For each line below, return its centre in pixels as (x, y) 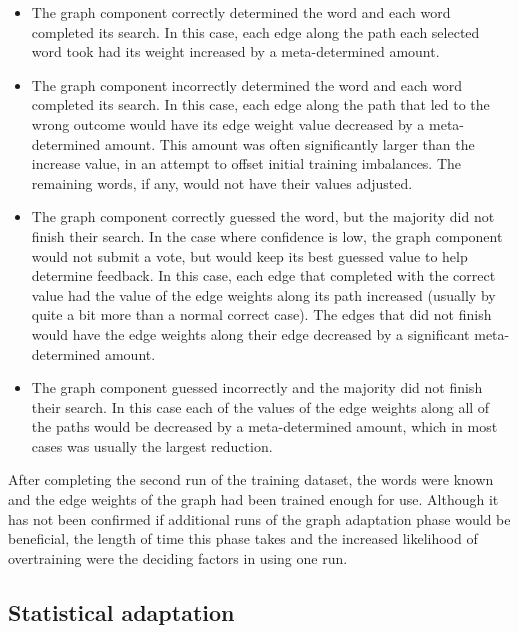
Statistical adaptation (121, 611)
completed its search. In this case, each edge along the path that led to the (260, 104)
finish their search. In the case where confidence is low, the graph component (267, 235)
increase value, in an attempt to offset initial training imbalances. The (246, 163)
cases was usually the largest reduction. (152, 445)
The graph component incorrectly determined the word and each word (247, 84)
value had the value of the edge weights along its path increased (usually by (263, 294)
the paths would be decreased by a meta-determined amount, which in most (264, 426)
